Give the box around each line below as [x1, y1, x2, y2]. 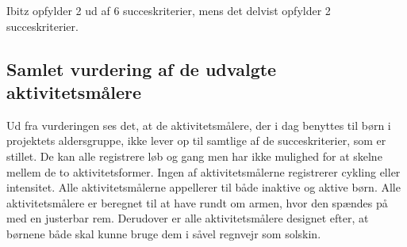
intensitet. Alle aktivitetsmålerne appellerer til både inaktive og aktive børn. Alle [6, 179, 401, 196]
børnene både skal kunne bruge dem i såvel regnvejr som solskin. [6, 225, 321, 241]
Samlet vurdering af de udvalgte [6, 56, 277, 81]
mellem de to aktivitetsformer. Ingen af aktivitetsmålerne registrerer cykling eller [6, 163, 401, 180]
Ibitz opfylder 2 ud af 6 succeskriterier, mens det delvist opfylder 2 [6, 2, 331, 18]
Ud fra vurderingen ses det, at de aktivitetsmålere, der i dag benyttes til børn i [6, 116, 391, 133]
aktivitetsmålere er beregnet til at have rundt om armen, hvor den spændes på [6, 194, 388, 211]
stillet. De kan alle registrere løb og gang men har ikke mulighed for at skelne [6, 147, 382, 164]
